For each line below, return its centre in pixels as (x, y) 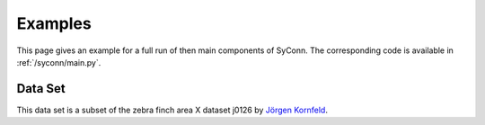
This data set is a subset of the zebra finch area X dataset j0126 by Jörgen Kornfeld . (172, 110)
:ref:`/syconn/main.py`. (59, 62)
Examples (54, 23)
